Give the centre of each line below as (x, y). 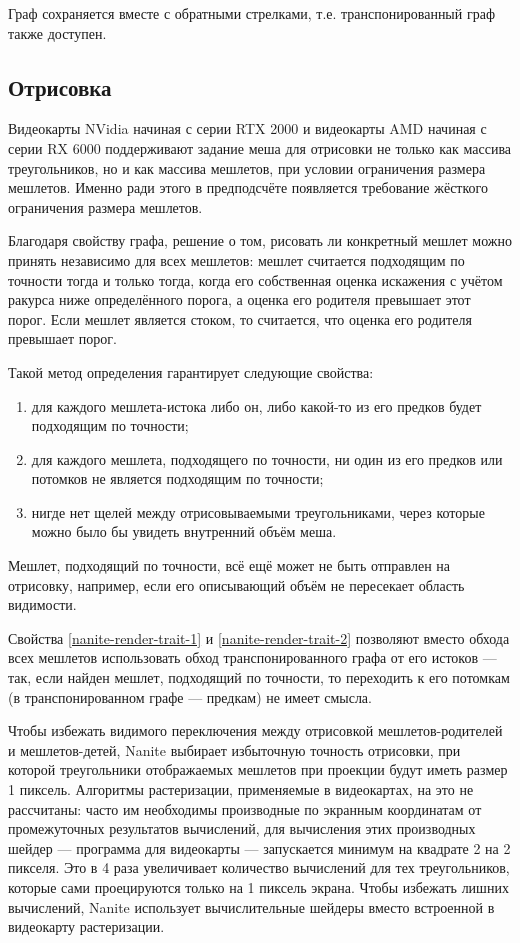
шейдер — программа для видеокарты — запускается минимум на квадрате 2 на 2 (259, 847)
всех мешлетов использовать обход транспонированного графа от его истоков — (252, 657)
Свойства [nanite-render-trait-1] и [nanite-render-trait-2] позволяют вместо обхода (259, 637)
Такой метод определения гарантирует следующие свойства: (191, 371)
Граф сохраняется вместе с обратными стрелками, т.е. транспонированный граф (251, 13)
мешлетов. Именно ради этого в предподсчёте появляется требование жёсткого (248, 187)
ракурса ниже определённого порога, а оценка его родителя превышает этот (239, 299)
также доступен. (57, 32)
